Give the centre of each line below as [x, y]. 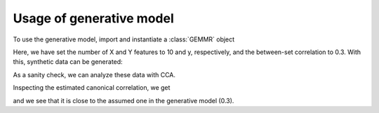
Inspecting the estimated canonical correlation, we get [92, 88]
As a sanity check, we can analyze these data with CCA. [94, 74]
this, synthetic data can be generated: [68, 62]
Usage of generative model [94, 18]
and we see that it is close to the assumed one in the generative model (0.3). [124, 100]
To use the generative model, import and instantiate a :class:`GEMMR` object [124, 39]
